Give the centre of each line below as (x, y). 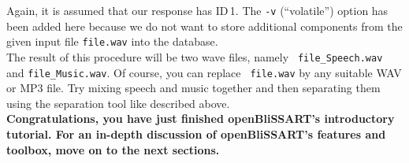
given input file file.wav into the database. (112, 41)
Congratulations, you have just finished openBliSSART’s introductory (201, 119)
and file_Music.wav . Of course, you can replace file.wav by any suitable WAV (204, 72)
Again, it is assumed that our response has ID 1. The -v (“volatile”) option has (197, 10)
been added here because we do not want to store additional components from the (204, 26)
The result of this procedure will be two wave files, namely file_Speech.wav (195, 56)
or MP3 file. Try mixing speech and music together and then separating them (193, 88)
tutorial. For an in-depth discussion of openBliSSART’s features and (196, 134)
